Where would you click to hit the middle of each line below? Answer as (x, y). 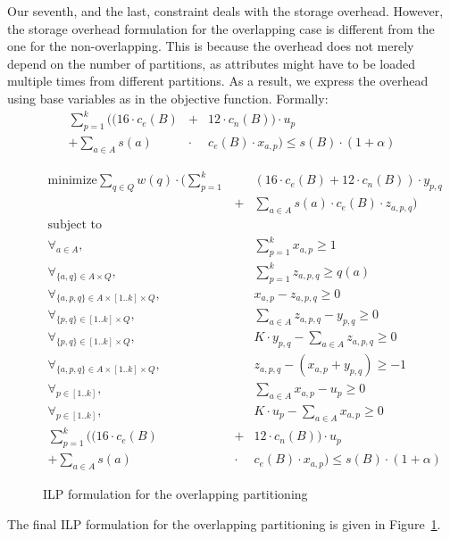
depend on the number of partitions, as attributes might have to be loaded (211, 63)
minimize (72, 181)
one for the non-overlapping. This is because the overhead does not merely (211, 46)
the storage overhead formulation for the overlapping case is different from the (221, 28)
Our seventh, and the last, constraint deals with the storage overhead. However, (225, 11)
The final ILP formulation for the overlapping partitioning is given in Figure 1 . (224, 523)
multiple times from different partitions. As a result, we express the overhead (218, 81)
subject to (75, 224)
